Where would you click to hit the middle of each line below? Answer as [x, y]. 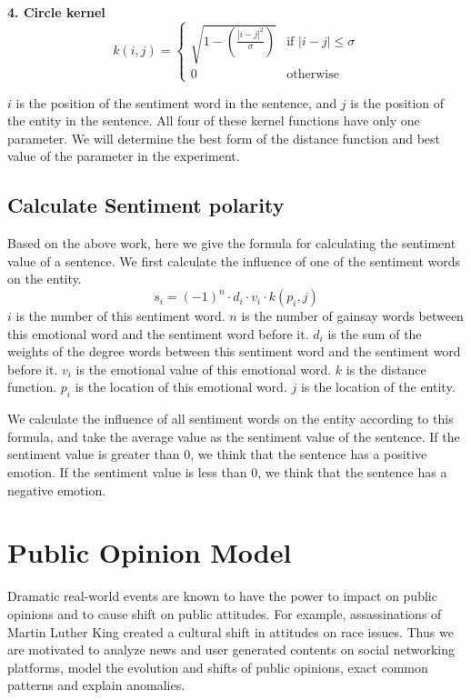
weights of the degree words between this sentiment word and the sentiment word [234, 351]
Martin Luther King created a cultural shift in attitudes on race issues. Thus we [230, 631]
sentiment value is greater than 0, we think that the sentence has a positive [217, 454]
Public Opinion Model [150, 552]
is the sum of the [375, 333]
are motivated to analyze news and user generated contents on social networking [231, 650]
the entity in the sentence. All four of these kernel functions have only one [214, 120]
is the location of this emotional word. [181, 387]
